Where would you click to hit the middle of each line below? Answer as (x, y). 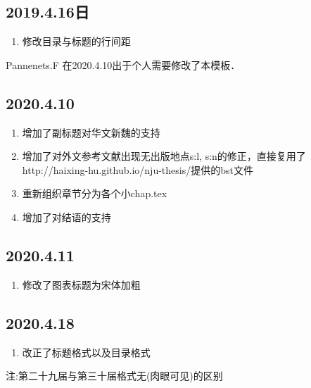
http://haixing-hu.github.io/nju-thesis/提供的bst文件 (138, 169)
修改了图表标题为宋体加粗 (81, 284)
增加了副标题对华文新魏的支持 (91, 132)
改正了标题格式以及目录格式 (86, 352)
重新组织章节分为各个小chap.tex (95, 193)
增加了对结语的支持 (66, 217)
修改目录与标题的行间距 (76, 41)
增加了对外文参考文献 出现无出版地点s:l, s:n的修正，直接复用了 (164, 156)
